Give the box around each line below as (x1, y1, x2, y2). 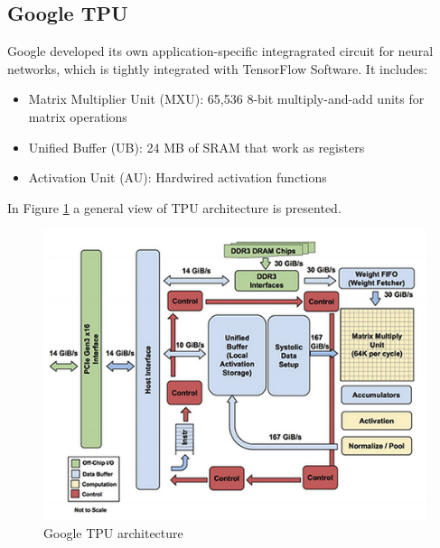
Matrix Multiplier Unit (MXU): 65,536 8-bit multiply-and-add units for (28, 89, 425, 108)
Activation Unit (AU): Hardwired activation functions (28, 168, 327, 187)
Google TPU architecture (43, 524, 183, 543)
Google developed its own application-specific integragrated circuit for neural (7, 42, 434, 60)
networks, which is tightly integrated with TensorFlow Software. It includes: (7, 59, 427, 78)
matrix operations (28, 107, 127, 125)
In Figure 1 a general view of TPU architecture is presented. (7, 198, 342, 217)
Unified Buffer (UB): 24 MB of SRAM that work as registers (28, 137, 365, 156)
